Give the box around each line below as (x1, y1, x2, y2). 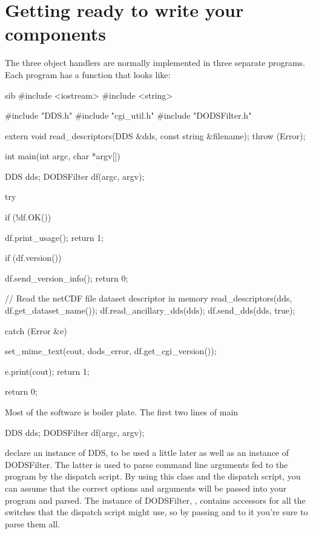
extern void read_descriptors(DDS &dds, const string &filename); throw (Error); (5, 129, 306, 142)
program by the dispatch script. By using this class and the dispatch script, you (5, 470, 301, 483)
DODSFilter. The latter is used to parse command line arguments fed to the (5, 458, 288, 470)
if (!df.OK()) (5, 211, 51, 223)
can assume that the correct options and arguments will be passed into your (5, 481, 287, 494)
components (5, 21, 106, 46)
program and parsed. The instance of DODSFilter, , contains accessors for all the (5, 493, 306, 506)
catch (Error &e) (5, 324, 67, 337)
